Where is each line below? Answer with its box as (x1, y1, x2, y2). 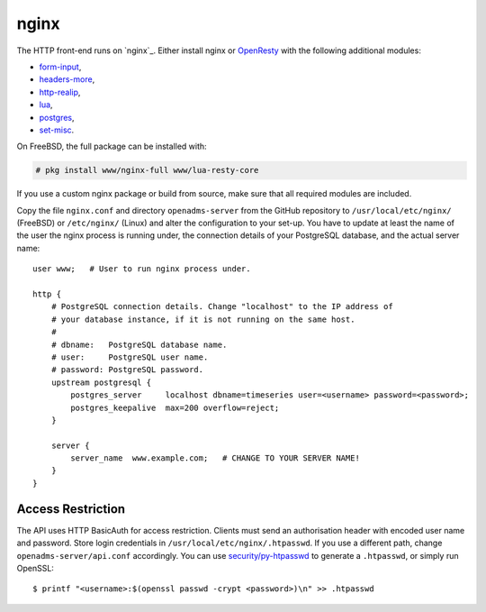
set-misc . (39, 124, 75, 135)
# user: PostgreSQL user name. (50, 352, 209, 362)
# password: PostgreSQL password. (50, 365, 204, 375)
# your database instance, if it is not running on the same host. (50, 314, 355, 324)
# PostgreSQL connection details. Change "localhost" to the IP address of (50, 302, 393, 312)
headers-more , (39, 74, 95, 85)
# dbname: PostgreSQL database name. (50, 339, 228, 350)
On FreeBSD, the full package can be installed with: (16, 141, 207, 152)
